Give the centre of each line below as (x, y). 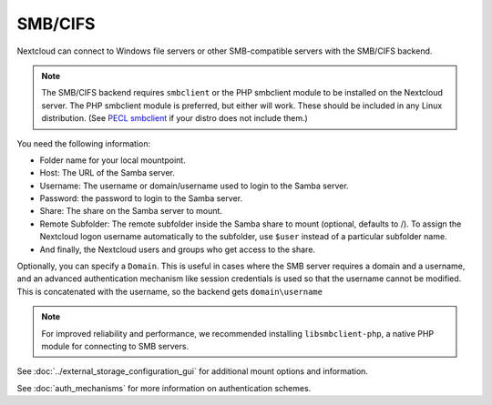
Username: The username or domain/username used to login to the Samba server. (195, 186)
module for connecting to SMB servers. (115, 346)
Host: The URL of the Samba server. (107, 173)
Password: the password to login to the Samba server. (141, 198)
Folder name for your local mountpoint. (113, 160)
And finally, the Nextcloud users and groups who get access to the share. (178, 249)
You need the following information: (83, 143)
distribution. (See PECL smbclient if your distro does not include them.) (175, 118)
